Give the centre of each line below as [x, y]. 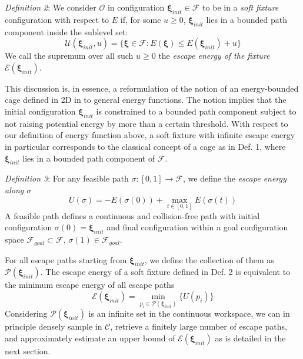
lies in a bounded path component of [89, 158]
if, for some [141, 19]
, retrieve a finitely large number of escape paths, [199, 326]
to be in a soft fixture [241, 7]
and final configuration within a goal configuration [197, 227]
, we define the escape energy [234, 178]
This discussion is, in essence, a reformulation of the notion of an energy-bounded [152, 88]
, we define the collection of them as [209, 259]
